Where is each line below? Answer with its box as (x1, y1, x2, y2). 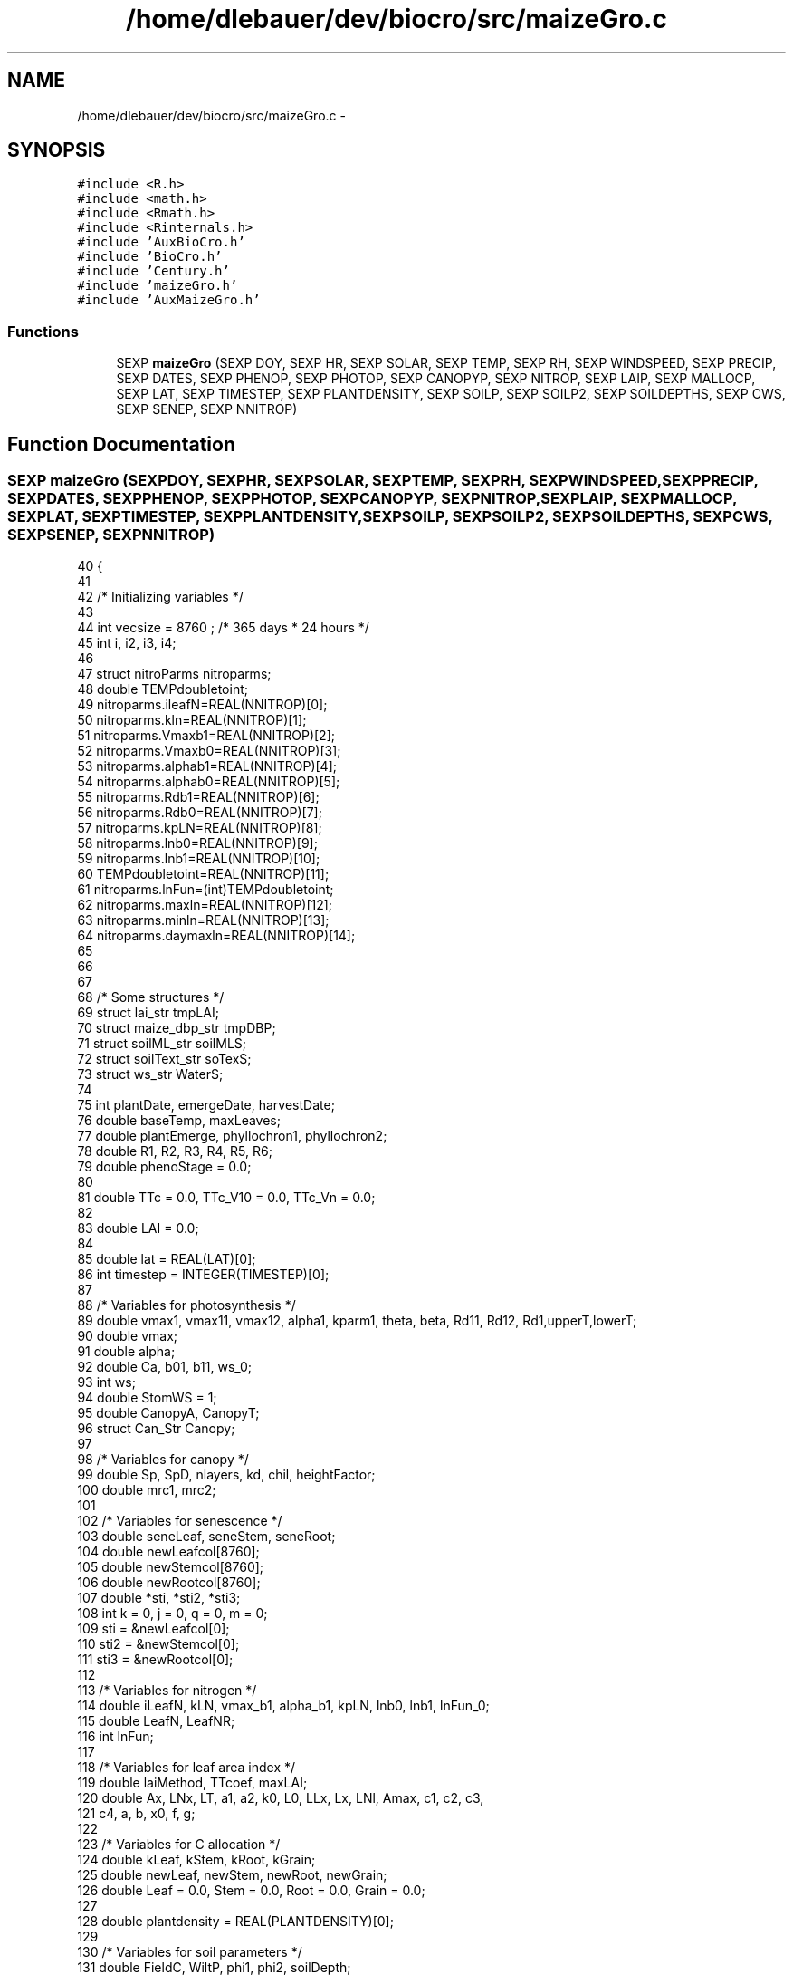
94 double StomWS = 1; (77, 1390, 217, 1406)
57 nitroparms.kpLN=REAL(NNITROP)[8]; (77, 820, 322, 836)
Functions (7, 322, 79, 341)
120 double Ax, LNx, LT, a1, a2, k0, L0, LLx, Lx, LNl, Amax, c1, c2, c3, (77, 1790, 484, 1806)
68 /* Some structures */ (77, 989, 225, 1006)
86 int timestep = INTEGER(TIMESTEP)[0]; (77, 1267, 330, 1283)
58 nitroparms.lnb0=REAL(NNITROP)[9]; (77, 835, 318, 852)
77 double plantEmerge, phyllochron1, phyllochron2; (77, 1128, 387, 1144)
